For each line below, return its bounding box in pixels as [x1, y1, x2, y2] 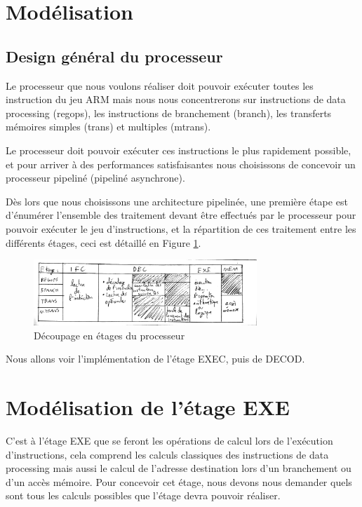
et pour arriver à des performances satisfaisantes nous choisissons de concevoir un [6, 156, 356, 171]
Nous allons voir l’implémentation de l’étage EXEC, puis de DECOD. [6, 351, 305, 366]
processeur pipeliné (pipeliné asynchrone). [6, 170, 185, 185]
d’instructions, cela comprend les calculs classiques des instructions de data [6, 447, 329, 461]
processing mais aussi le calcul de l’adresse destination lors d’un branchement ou [6, 461, 351, 475]
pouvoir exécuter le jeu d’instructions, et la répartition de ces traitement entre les [6, 221, 356, 236]
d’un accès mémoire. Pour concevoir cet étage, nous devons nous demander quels [6, 474, 352, 489]
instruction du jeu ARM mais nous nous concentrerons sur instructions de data [6, 92, 346, 107]
